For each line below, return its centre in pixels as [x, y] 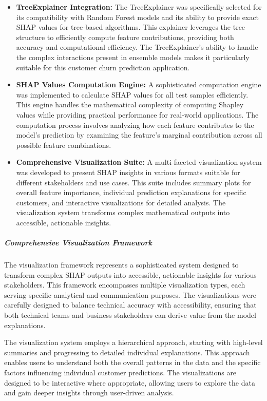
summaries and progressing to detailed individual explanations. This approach [127, 352]
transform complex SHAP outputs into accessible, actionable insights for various [130, 274]
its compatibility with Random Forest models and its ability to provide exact [137, 17]
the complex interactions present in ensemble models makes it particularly [133, 57]
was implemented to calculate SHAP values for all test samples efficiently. [132, 94]
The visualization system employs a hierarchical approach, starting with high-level [133, 342]
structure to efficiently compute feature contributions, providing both [125, 37]
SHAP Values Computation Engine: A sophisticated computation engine [139, 84]
